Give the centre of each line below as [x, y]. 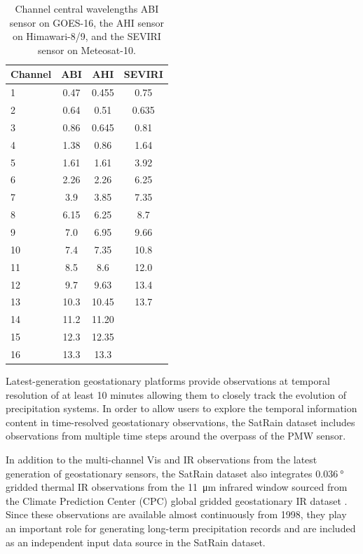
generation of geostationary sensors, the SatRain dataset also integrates [159, 473]
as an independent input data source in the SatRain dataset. [136, 542]
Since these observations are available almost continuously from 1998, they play [176, 514]
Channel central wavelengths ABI [87, 8]
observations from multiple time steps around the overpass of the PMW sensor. [176, 436]
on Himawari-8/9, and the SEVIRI [87, 36]
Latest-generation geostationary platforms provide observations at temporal [168, 380]
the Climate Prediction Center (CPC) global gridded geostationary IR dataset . [177, 500]
